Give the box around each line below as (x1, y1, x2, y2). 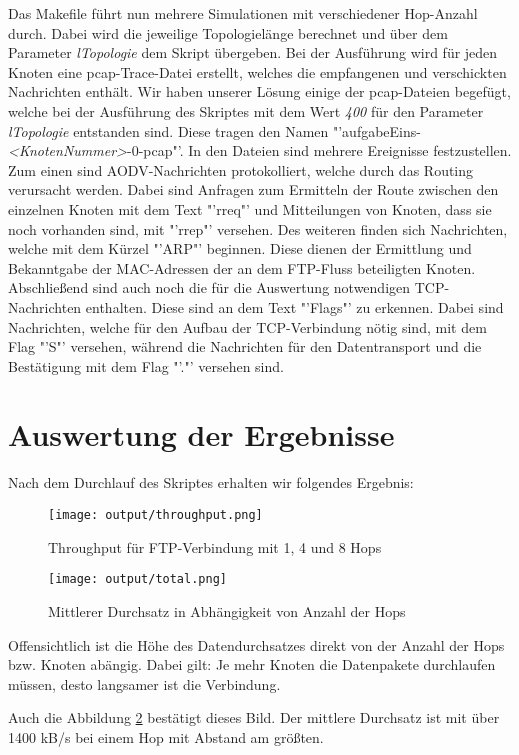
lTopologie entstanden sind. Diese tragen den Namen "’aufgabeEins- (8, 120, 421, 141)
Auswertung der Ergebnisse (8, 414, 395, 455)
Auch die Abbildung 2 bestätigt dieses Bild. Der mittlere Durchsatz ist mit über (8, 707, 500, 728)
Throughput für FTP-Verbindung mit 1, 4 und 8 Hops (48, 536, 382, 557)
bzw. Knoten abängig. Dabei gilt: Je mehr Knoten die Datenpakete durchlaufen (8, 654, 496, 675)
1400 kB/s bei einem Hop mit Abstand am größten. (8, 726, 324, 747)
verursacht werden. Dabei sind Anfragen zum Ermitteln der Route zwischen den (8, 179, 499, 200)
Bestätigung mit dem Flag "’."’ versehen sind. (8, 355, 284, 376)
